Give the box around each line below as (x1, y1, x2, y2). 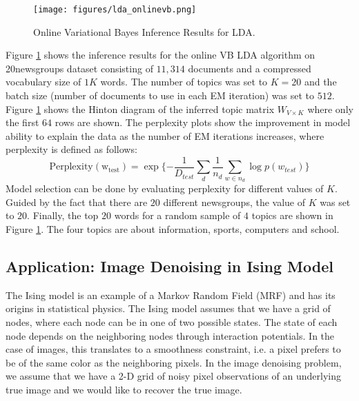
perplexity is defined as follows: (6, 142, 137, 156)
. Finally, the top (27, 208, 99, 223)
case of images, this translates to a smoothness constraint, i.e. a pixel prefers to (6, 342, 341, 356)
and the (304, 74, 337, 89)
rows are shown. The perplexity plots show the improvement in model (55, 115, 351, 130)
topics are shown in (251, 208, 333, 223)
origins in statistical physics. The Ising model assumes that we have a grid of (6, 301, 331, 316)
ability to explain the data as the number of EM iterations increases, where (6, 128, 324, 143)
